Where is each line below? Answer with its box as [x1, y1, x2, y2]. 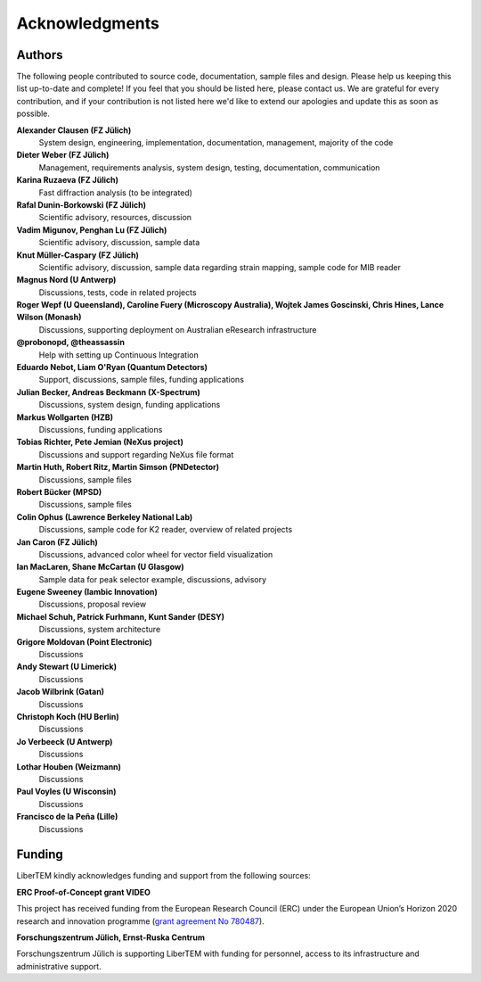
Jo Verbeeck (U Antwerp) [16, 736, 113, 747]
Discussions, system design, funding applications [38, 400, 221, 410]
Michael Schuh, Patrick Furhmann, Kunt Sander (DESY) [16, 611, 225, 622]
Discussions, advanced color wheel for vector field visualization [38, 549, 273, 559]
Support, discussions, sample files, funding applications [38, 375, 245, 385]
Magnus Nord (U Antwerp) [16, 275, 117, 285]
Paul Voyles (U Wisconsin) [16, 786, 117, 797]
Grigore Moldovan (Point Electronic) [16, 636, 153, 647]
